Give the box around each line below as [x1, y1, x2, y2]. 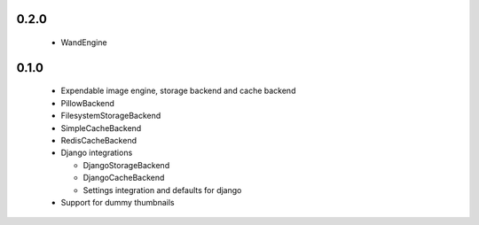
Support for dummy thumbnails [60, 197, 175, 207]
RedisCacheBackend [60, 135, 137, 145]
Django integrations [60, 147, 133, 159]
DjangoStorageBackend [82, 159, 170, 170]
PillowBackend [60, 97, 115, 108]
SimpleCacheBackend [60, 122, 142, 133]
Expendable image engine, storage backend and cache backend [60, 85, 296, 97]
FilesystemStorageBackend [60, 111, 161, 121]
